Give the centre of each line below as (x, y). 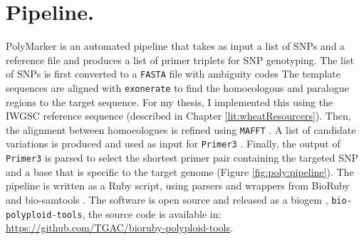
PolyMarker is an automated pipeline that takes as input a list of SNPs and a (176, 46)
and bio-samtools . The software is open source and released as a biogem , (167, 199)
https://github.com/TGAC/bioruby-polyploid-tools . (119, 228)
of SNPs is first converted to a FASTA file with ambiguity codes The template (173, 74)
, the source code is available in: (152, 213)
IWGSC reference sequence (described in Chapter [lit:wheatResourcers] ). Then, (178, 116)
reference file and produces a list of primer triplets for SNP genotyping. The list (180, 59)
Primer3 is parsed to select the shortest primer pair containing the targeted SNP (182, 158)
